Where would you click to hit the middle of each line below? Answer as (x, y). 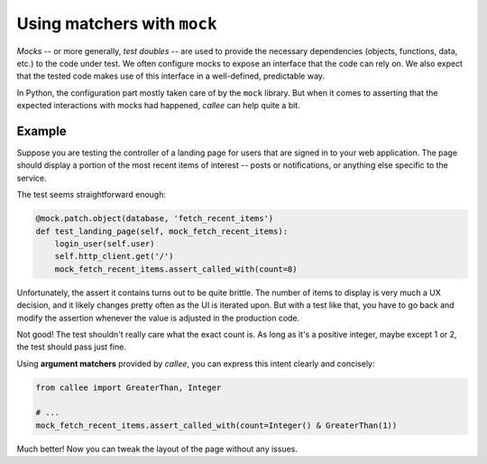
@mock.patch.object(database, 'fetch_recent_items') (155, 218)
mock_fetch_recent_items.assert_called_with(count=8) (176, 269)
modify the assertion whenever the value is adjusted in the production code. (158, 318)
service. (32, 178)
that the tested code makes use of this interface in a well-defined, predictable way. (170, 76)
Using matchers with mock (117, 23)
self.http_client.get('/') (115, 256)
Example (41, 131)
